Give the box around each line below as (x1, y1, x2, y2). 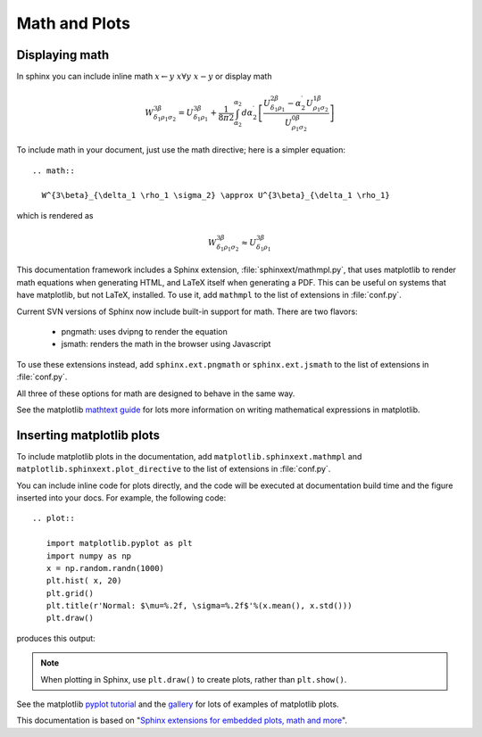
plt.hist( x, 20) (46, 576, 122, 586)
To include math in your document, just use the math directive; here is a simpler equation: (16, 145, 346, 155)
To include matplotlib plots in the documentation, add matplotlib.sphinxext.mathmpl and (16, 451, 362, 461)
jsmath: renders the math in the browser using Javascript (61, 339, 271, 350)
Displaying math (16, 47, 110, 62)
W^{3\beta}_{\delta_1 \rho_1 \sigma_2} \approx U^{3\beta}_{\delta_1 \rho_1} (41, 190, 390, 201)
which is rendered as (16, 210, 94, 220)
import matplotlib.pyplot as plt (46, 538, 193, 549)
